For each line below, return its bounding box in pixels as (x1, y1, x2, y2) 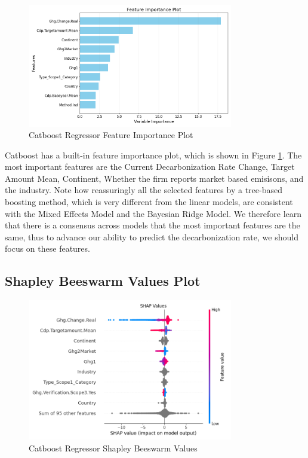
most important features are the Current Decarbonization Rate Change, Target (5, 160, 295, 173)
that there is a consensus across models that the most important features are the (5, 219, 300, 231)
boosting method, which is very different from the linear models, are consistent (5, 196, 293, 208)
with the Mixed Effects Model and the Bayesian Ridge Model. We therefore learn (5, 207, 302, 219)
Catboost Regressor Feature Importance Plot (29, 129, 193, 141)
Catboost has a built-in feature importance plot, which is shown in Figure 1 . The (5, 148, 302, 161)
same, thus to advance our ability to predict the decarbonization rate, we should (5, 230, 298, 243)
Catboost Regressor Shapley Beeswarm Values (29, 442, 198, 454)
